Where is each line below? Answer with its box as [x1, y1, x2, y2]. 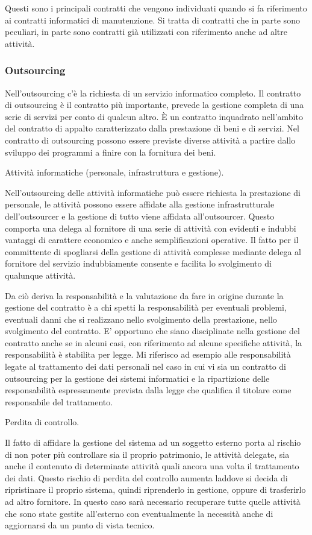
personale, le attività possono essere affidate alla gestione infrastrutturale [5, 198, 275, 211]
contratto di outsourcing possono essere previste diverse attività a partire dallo [5, 133, 296, 146]
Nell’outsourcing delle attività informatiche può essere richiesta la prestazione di [5, 186, 301, 198]
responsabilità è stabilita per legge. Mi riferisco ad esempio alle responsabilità [5, 348, 291, 361]
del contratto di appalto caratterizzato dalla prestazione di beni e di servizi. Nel [5, 122, 299, 135]
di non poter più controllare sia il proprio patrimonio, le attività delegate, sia [5, 448, 290, 460]
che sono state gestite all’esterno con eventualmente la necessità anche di [5, 507, 273, 519]
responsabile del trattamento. [5, 395, 113, 408]
